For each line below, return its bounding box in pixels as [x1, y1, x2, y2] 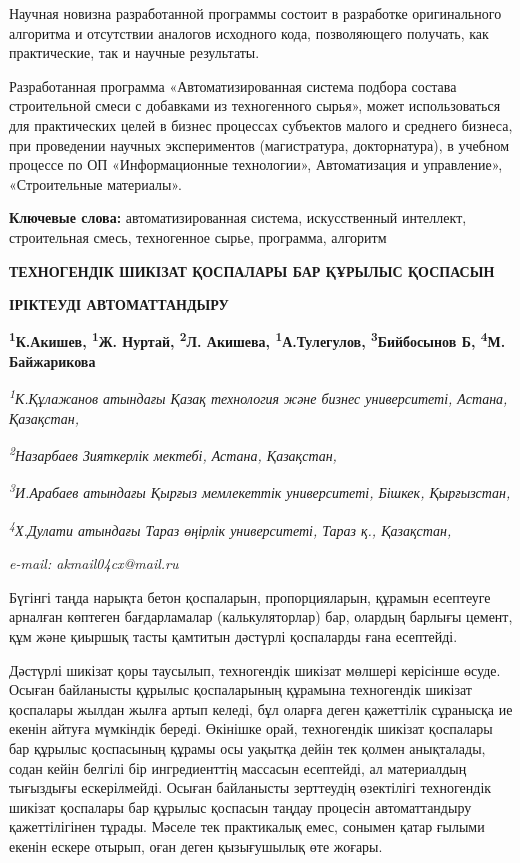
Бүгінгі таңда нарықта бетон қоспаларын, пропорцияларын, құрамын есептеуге [9, 586, 491, 607]
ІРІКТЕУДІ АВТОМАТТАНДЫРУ [9, 294, 229, 315]
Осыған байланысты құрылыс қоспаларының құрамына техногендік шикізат [9, 679, 472, 700]
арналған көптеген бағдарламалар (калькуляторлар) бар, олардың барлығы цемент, [9, 606, 513, 627]
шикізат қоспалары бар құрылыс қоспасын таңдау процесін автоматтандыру [9, 796, 472, 817]
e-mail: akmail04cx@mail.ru [9, 553, 179, 574]
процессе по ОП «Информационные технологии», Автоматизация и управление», [9, 154, 503, 175]
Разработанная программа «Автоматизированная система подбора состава [9, 75, 457, 96]
